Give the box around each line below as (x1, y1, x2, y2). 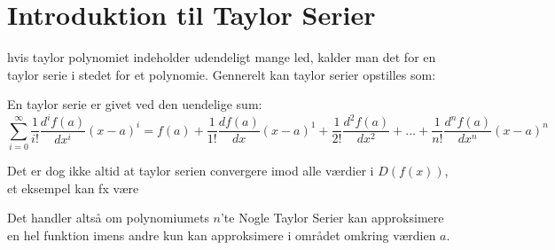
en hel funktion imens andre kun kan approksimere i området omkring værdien (7, 225, 436, 244)
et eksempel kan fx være (7, 178, 139, 197)
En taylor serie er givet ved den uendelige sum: (7, 95, 262, 113)
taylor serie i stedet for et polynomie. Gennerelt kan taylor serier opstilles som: (7, 65, 436, 83)
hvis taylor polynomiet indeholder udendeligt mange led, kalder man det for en (7, 48, 436, 66)
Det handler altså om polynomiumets (7, 208, 209, 227)
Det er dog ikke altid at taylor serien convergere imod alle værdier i (7, 161, 374, 180)
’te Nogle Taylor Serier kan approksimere (220, 208, 444, 227)
